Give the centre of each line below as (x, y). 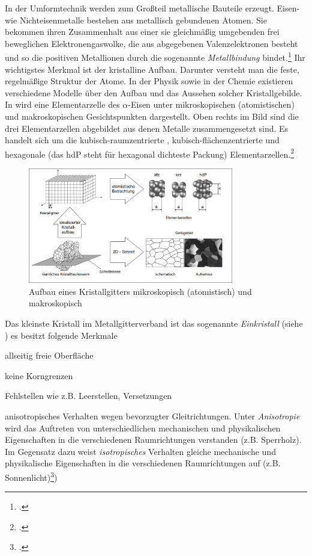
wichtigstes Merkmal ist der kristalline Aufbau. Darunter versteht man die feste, (152, 69)
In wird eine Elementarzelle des (62, 104)
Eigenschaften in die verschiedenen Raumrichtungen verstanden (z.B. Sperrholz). (153, 440)
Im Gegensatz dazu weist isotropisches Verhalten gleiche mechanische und (140, 451)
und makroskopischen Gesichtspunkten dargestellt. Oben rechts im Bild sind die (152, 116)
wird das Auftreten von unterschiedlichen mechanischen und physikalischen (143, 428)
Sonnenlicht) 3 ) (31, 476)
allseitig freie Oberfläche (49, 355)
